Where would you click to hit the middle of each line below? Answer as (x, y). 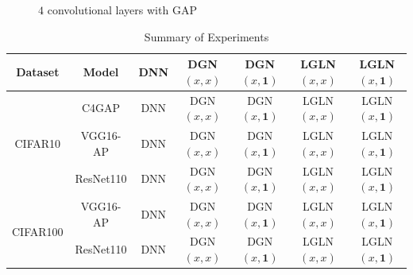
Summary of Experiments (206, 36)
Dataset (38, 71)
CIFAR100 (38, 231)
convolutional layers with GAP (122, 10)
